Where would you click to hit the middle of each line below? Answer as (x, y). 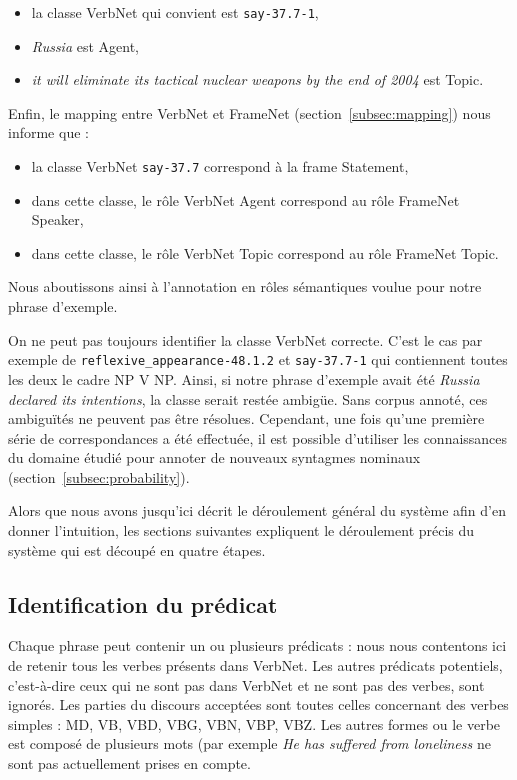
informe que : (48, 132)
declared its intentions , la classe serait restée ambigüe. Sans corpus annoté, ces (248, 398)
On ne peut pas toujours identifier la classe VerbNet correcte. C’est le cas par (245, 339)
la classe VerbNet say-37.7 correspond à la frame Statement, (220, 166)
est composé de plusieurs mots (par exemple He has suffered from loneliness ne (249, 743)
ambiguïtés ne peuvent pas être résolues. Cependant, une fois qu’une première (246, 418)
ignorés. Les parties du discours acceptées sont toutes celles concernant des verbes (258, 704)
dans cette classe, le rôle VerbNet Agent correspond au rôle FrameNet (245, 199)
